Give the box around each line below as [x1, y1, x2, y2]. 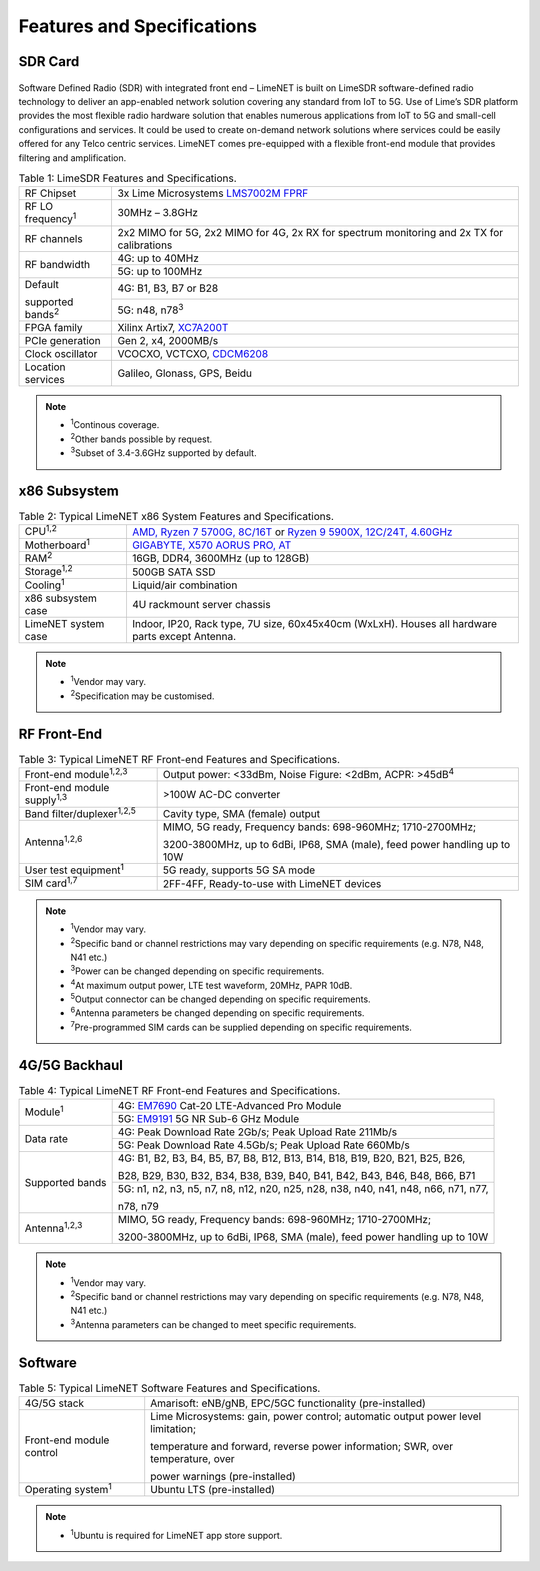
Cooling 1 [24, 576, 65, 592]
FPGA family [24, 320, 84, 334]
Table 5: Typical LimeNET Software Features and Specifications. [18, 1381, 321, 1395]
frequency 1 [24, 210, 77, 226]
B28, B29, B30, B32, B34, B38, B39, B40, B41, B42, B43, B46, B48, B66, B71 [117, 1169, 476, 1183]
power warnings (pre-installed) [150, 1469, 297, 1483]
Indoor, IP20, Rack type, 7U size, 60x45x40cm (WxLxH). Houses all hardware [131, 617, 498, 631]
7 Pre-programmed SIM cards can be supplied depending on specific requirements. [70, 1020, 412, 1033]
